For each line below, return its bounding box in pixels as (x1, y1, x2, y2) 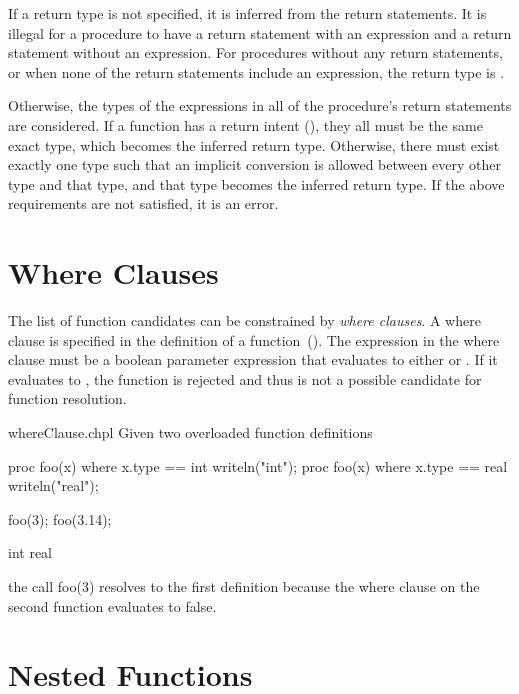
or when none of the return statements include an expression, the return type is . (8, 61, 505, 82)
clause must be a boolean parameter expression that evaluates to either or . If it (8, 349, 498, 370)
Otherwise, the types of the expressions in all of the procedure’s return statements (8, 95, 512, 116)
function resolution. (8, 388, 127, 409)
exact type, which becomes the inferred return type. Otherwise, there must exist (8, 134, 500, 155)
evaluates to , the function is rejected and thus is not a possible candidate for (8, 368, 482, 389)
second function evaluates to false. (8, 595, 217, 616)
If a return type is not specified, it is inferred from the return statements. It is (8, 3, 487, 23)
